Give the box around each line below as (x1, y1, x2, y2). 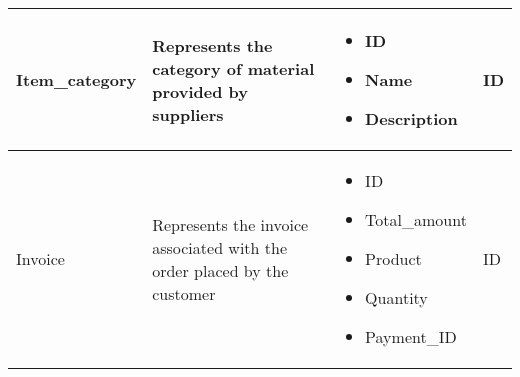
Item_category (16, 68, 137, 91)
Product (365, 247, 422, 270)
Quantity (365, 286, 428, 309)
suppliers (152, 102, 224, 126)
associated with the (152, 235, 288, 259)
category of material (152, 56, 315, 80)
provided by (152, 79, 248, 103)
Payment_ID (365, 325, 457, 348)
